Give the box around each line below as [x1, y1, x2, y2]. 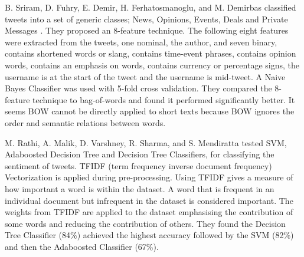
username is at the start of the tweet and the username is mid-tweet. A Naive [5, 70, 286, 83]
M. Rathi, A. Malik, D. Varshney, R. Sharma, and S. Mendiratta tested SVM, [5, 136, 287, 149]
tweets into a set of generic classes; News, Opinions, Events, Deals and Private [5, 12, 288, 25]
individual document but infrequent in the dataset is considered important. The [5, 194, 293, 206]
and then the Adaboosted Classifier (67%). [5, 240, 159, 252]
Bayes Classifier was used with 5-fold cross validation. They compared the [5, 82, 272, 94]
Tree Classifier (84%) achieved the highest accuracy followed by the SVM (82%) [5, 229, 294, 241]
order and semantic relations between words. [5, 116, 166, 128]
